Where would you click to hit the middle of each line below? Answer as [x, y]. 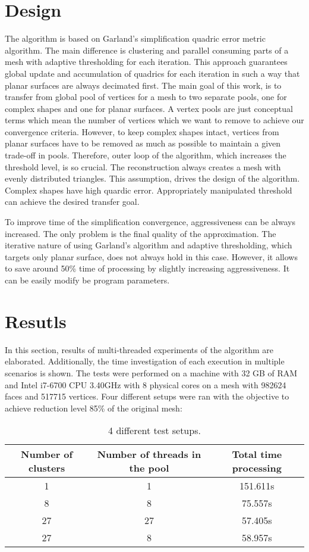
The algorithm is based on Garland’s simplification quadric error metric [135, 38]
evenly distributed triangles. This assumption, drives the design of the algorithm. [152, 178]
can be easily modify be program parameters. [87, 280]
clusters [47, 468]
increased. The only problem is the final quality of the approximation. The [141, 233]
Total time [257, 454]
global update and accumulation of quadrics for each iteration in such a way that [152, 73]
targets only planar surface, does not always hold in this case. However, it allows [151, 256]
